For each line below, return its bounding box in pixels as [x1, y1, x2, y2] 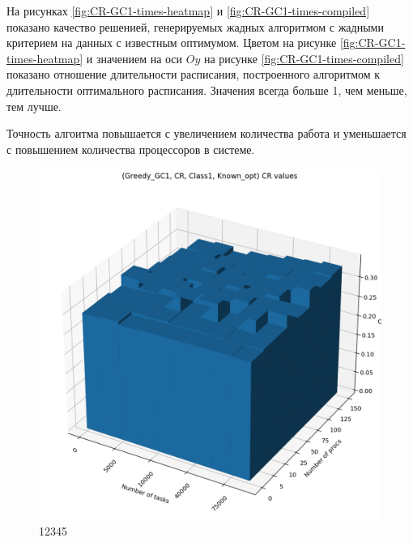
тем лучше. [6, 97, 62, 114]
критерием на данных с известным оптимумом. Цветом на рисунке [6, 34, 337, 51]
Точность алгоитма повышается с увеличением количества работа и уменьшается [6, 125, 407, 142]
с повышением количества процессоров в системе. [6, 140, 255, 157]
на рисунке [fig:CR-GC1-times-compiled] [203, 49, 404, 66]
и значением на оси [86, 49, 183, 66]
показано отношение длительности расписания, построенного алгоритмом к [6, 66, 381, 83]
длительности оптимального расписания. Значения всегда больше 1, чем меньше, [6, 81, 407, 98]
